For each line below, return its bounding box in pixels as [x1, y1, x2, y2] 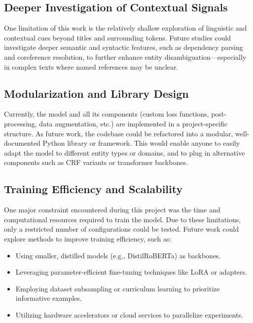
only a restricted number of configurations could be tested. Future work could [4, 224, 239, 234]
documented [4, 138, 40, 148]
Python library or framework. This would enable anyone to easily [42, 138, 240, 148]
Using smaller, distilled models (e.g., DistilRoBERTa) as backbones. [15, 250, 221, 260]
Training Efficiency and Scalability [4, 181, 183, 197]
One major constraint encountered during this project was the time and [4, 204, 220, 215]
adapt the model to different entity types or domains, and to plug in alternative [4, 147, 245, 158]
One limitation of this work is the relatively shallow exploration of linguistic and [4, 23, 247, 33]
